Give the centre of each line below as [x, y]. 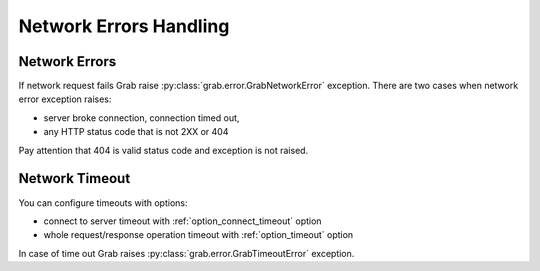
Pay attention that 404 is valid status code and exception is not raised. [163, 150]
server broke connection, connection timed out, [141, 117]
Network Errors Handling [124, 26]
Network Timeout [74, 178]
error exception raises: [65, 99]
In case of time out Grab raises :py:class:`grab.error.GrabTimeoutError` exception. [186, 253]
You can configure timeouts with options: [103, 202]
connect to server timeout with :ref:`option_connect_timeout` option [182, 221]
